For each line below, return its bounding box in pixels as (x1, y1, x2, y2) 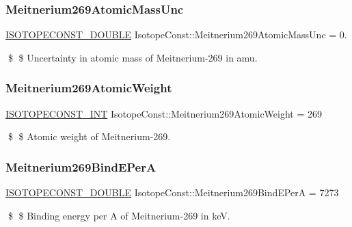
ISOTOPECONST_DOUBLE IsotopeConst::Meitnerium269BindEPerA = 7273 (5, 185, 339, 200)
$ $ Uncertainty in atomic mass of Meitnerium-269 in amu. (8, 50, 258, 64)
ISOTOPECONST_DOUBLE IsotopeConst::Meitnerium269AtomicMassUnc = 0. (5, 27, 347, 42)
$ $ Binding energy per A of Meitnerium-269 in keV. (8, 208, 230, 222)
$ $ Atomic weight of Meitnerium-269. (8, 129, 171, 144)
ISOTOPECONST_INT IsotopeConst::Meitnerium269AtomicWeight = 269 (5, 106, 323, 120)
